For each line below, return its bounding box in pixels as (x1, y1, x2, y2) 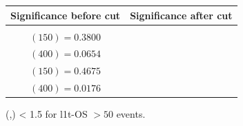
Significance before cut (10, 8, 121, 22)
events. (116, 107, 146, 121)
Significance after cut (130, 8, 233, 22)
